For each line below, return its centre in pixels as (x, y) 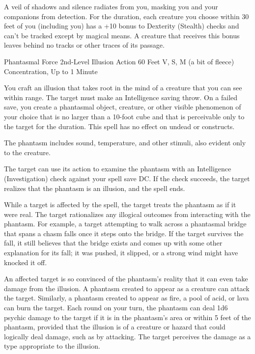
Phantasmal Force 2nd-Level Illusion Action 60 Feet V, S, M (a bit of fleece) (119, 61)
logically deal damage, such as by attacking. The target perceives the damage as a (127, 336)
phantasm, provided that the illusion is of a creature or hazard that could (115, 327)
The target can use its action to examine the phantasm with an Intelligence (118, 169)
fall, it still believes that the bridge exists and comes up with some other (113, 243)
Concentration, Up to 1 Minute (51, 71)
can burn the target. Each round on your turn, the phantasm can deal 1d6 (116, 308)
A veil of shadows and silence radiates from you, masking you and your (111, 6)
